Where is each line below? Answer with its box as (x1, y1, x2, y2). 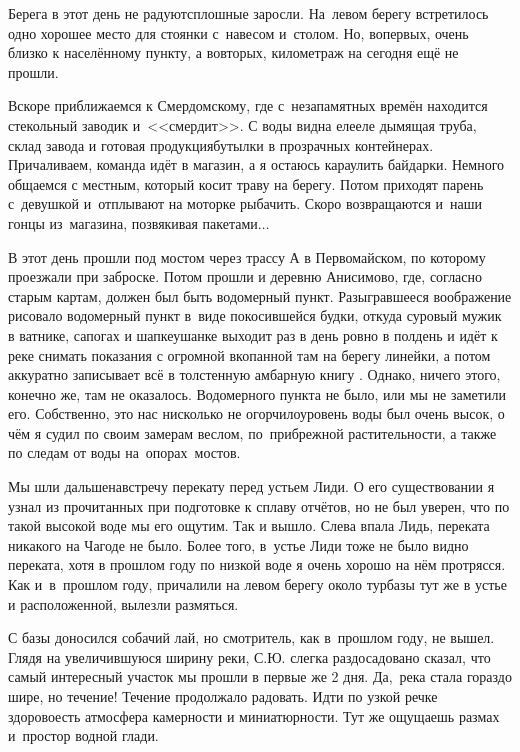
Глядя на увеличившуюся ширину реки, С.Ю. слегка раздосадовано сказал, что (8, 646, 491, 667)
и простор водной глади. (8, 725, 159, 746)
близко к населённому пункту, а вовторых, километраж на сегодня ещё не (8, 42, 459, 63)
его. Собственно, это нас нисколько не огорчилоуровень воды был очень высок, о (8, 403, 505, 424)
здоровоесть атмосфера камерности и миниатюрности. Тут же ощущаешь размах (8, 705, 500, 726)
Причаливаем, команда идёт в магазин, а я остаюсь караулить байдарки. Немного (8, 154, 505, 175)
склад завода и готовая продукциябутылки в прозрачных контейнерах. (8, 134, 434, 155)
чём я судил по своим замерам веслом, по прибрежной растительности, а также (8, 422, 497, 443)
